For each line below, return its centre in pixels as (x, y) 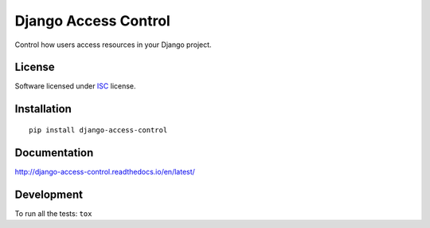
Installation (43, 109)
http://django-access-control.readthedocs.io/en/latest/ (105, 171)
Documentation (54, 153)
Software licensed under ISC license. (75, 86)
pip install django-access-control (98, 130)
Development (49, 194)
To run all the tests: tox (53, 213)
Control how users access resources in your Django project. (113, 45)
